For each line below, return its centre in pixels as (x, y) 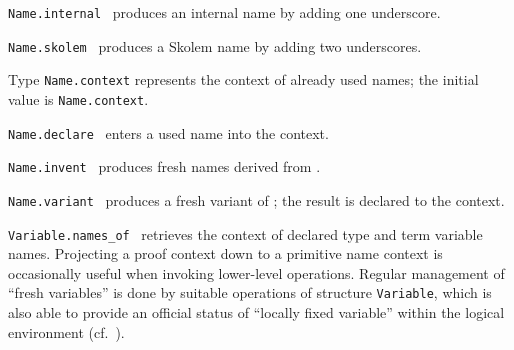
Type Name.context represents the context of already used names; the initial (243, 79)
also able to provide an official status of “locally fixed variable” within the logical (256, 312)
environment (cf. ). (66, 331)
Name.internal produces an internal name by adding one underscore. (224, 12)
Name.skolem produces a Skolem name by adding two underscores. (215, 45)
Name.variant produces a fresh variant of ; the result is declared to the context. (256, 199)
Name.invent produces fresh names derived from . (164, 166)
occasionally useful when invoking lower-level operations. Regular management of (256, 272)
